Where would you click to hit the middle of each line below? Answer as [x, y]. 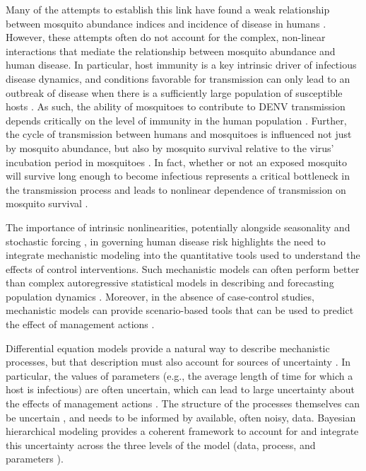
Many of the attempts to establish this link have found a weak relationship [168, 9]
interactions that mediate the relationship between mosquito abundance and [171, 51]
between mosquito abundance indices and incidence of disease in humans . [166, 23]
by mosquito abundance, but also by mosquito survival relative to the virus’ [170, 147]
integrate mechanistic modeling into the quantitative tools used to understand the [183, 255]
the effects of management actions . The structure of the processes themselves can [183, 403]
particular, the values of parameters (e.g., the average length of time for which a [179, 375]
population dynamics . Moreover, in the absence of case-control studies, [160, 296]
